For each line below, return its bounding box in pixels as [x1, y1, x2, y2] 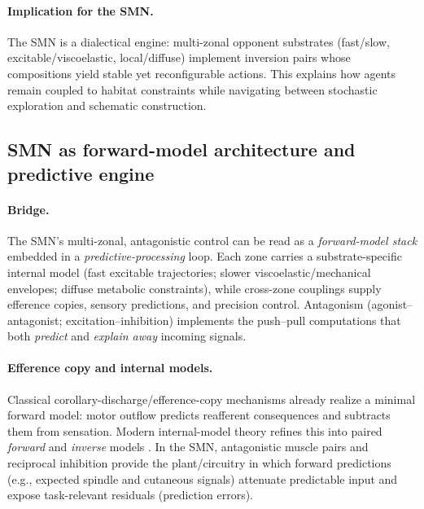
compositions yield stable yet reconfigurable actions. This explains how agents [7, 64, 396, 81]
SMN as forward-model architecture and [7, 137, 356, 162]
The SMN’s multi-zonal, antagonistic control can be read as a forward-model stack [7, 231, 417, 248]
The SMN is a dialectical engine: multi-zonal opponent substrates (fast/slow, [7, 33, 390, 50]
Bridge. [7, 200, 50, 217]
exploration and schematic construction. [7, 97, 207, 114]
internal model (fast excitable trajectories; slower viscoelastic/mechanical [7, 263, 371, 280]
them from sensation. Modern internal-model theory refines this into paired [7, 422, 382, 439]
